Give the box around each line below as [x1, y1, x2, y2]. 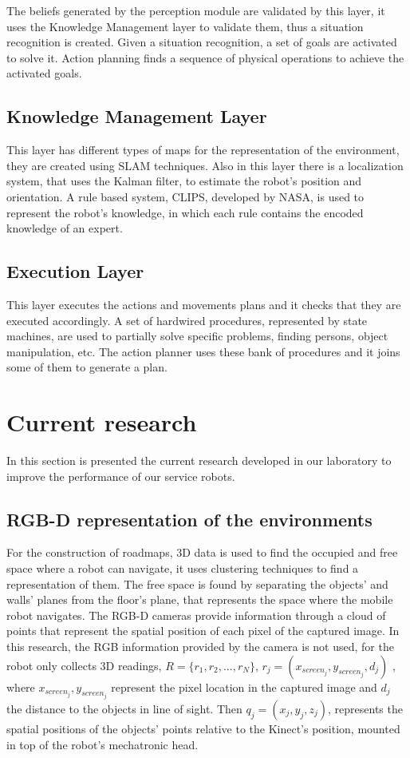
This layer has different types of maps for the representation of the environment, [6, 141, 400, 158]
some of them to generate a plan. [6, 359, 168, 375]
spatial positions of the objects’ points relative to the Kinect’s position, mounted [6, 720, 400, 737]
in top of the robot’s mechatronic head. [6, 736, 199, 752]
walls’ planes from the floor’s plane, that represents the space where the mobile [6, 591, 393, 608]
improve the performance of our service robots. [6, 467, 235, 484]
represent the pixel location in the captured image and [111, 678, 377, 695]
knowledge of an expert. [6, 220, 123, 236]
